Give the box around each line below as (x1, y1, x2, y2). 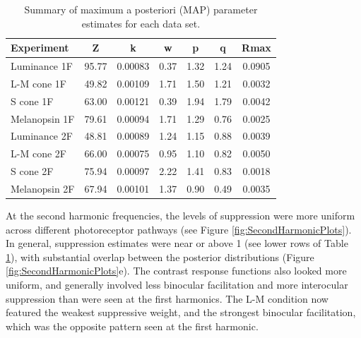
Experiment (11, 40, 69, 55)
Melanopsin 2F (11, 181, 75, 195)
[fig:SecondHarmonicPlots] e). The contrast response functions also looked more (6, 263, 347, 278)
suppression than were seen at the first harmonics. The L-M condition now (6, 291, 329, 306)
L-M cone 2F (11, 146, 66, 161)
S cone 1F (11, 93, 54, 108)
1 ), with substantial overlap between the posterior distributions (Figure (6, 249, 314, 264)
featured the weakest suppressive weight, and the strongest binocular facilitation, (6, 305, 356, 320)
